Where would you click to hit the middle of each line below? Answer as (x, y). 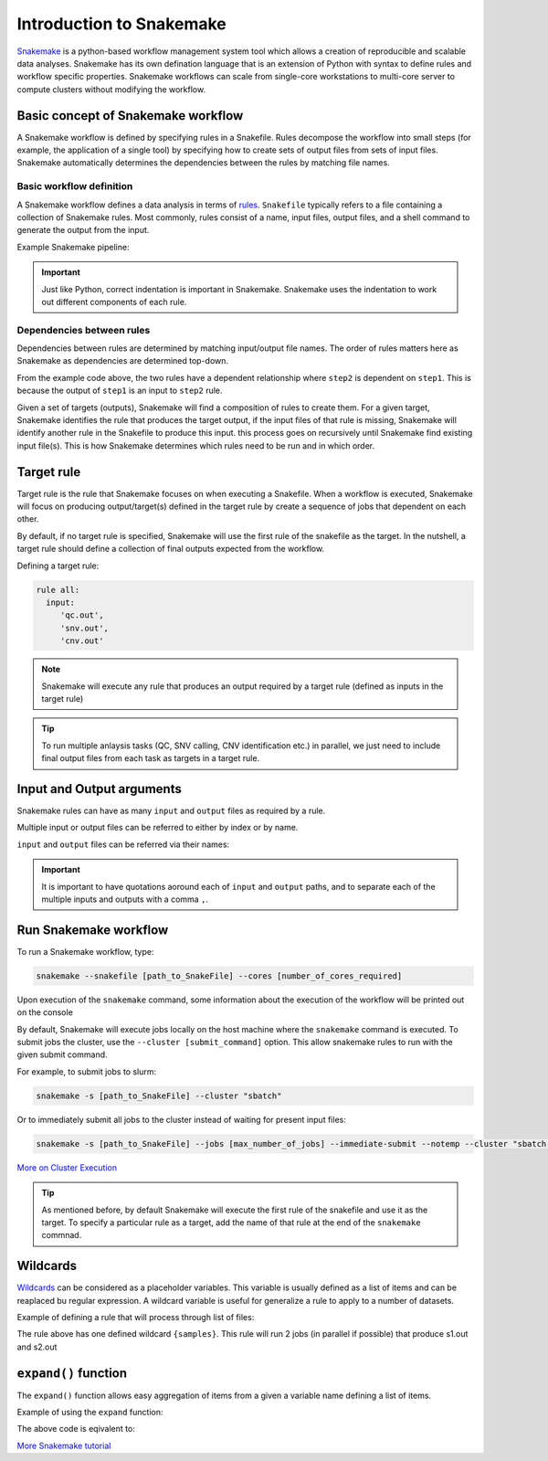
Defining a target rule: (58, 566)
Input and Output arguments (99, 789)
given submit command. (63, 1054)
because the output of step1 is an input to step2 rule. (120, 391)
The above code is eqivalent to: (76, 1429)
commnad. (62, 1235)
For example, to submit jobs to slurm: (87, 1071)
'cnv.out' (82, 641)
